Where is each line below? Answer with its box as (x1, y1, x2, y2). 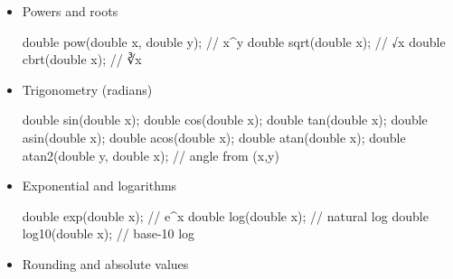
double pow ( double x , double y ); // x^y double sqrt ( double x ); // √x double (22, 32, 446, 51)
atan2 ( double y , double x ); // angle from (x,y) (22, 145, 279, 164)
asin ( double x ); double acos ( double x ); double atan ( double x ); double (22, 127, 406, 146)
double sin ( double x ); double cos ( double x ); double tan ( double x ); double (22, 110, 428, 129)
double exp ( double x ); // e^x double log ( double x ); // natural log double (22, 206, 429, 225)
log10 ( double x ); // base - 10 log (22, 224, 195, 243)
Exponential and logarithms (22, 176, 177, 195)
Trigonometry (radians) (22, 79, 153, 98)
